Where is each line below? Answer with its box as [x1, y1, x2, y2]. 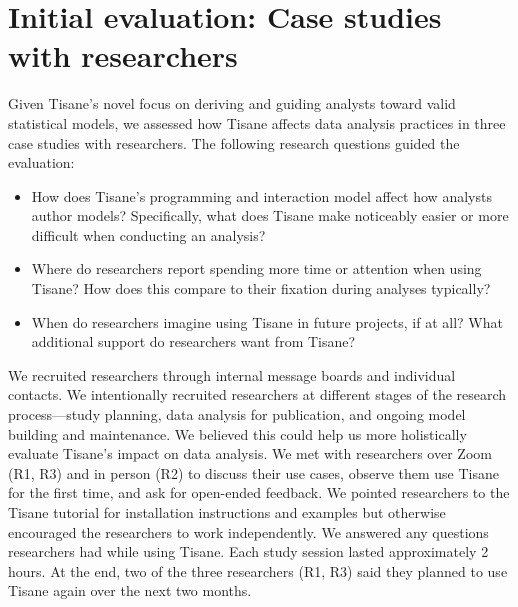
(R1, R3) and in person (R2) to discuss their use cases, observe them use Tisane [8, 462, 500, 483]
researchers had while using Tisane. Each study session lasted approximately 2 [8, 541, 489, 562]
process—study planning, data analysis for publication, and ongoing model [8, 404, 466, 425]
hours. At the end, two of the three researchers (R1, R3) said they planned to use [8, 560, 508, 581]
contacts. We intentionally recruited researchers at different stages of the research [8, 384, 507, 405]
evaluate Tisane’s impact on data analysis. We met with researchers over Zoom [8, 443, 492, 464]
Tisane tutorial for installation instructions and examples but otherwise [8, 502, 446, 522]
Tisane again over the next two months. [8, 580, 252, 601]
